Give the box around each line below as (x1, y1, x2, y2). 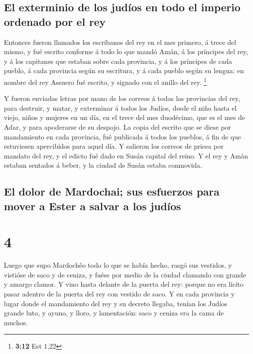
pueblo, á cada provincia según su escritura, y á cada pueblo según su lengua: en (4, 65, 244, 76)
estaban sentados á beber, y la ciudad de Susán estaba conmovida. (4, 160, 202, 170)
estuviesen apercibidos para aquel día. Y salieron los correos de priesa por (4, 141, 224, 151)
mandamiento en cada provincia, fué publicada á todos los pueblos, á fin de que (4, 131, 241, 141)
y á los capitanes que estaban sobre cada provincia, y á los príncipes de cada (4, 56, 232, 66)
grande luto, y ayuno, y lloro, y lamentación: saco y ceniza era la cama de (4, 308, 224, 318)
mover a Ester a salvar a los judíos (4, 198, 181, 213)
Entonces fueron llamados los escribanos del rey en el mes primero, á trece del (4, 37, 236, 47)
